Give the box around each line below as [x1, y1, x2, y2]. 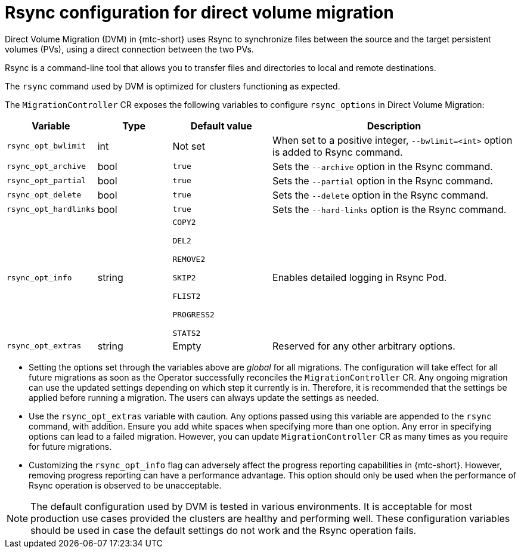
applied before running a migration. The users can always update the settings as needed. [29, 392, 379, 403]
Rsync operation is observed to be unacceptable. [29, 480, 222, 490]
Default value [190, 119, 252, 132]
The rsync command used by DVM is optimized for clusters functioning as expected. [5, 81, 340, 91]
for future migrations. [29, 441, 112, 452]
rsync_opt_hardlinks [7, 205, 95, 214]
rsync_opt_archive [7, 162, 86, 171]
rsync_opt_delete [7, 190, 82, 200]
